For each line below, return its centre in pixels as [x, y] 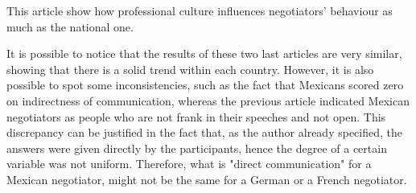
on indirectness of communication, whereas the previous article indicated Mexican [208, 100]
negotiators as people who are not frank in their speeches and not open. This [196, 116]
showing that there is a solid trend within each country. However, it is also [190, 69]
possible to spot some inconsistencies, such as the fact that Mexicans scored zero [205, 85]
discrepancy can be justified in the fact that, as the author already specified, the [204, 132]
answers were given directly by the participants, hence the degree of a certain [197, 148]
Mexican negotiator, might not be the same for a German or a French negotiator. [207, 179]
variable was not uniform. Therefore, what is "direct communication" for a [189, 164]
